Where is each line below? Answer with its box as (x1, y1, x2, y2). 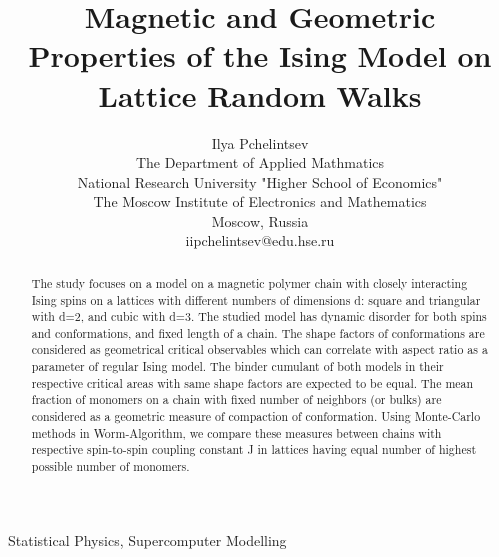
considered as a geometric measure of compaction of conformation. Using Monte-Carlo (31, 408, 481, 425)
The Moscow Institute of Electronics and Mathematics (93, 191, 427, 212)
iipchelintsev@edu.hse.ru (185, 230, 335, 251)
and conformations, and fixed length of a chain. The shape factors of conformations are (31, 324, 485, 341)
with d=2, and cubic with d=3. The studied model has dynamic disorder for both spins (31, 308, 487, 325)
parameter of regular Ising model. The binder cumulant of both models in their (31, 358, 444, 375)
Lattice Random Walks (98, 74, 422, 115)
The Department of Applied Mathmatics (135, 152, 385, 173)
